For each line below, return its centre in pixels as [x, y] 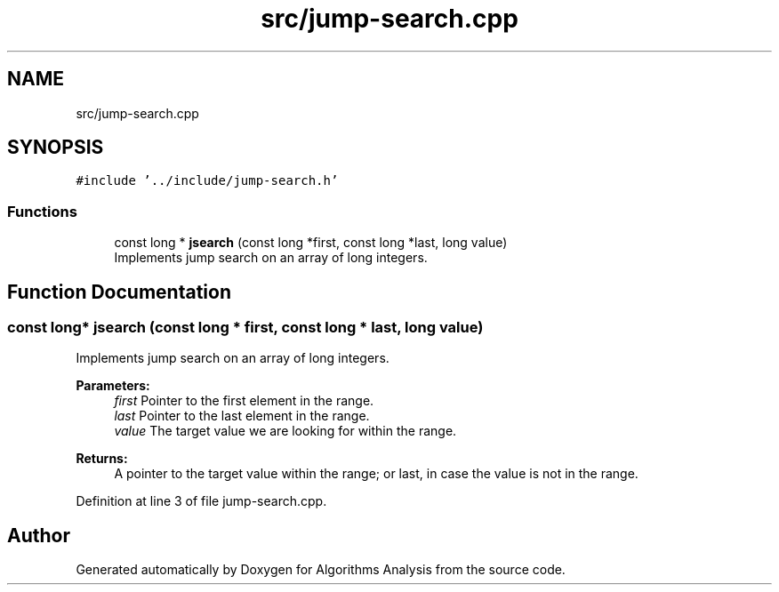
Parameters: [113, 386]
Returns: [102, 459]
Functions [42, 211]
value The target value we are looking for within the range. [285, 431]
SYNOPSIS [56, 148]
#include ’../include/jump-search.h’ [207, 181]
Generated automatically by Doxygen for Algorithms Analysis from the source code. [321, 570]
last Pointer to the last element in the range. [242, 416]
